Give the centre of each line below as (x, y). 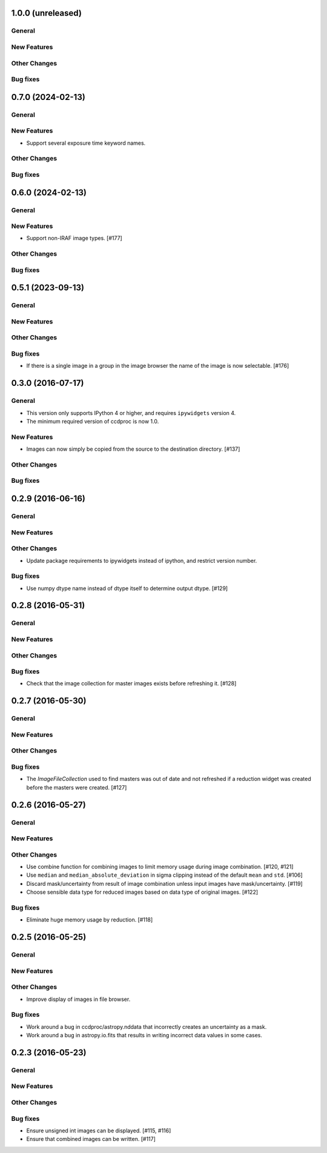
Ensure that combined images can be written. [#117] (91, 1139)
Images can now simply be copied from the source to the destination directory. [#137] (133, 449)
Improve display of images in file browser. (78, 999)
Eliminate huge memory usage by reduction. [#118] (90, 920)
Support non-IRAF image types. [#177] (74, 238)
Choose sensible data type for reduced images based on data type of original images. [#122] (142, 892)
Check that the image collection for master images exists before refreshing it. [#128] (131, 683)
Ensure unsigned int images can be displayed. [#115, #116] (99, 1131)
